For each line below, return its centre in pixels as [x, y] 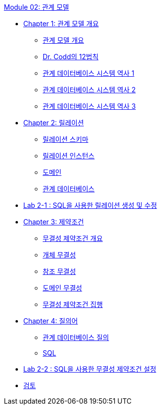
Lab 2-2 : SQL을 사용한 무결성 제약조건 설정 [90, 369]
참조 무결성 [59, 271]
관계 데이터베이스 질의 [76, 337]
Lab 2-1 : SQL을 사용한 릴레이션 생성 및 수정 [90, 205]
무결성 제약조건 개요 [73, 238]
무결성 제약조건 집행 [73, 304]
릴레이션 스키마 [66, 139]
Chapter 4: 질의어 [51, 321]
